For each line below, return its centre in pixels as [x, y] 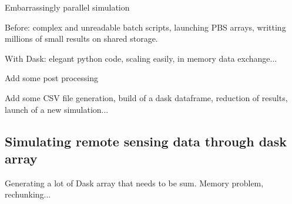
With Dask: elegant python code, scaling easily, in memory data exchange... [141, 58]
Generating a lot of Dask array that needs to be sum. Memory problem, [134, 183]
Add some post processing [51, 78]
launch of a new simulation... [57, 109]
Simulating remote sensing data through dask [146, 141]
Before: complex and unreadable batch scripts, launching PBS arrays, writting [145, 27]
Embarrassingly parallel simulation [67, 7]
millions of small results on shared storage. [81, 39]
